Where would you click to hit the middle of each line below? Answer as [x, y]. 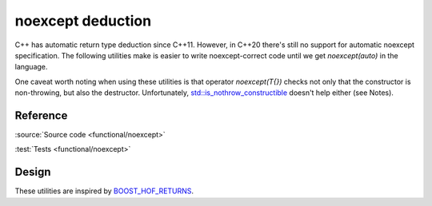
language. [31, 67]
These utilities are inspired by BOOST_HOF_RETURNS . [104, 191]
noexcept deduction [83, 21]
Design [33, 172]
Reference [41, 115]
